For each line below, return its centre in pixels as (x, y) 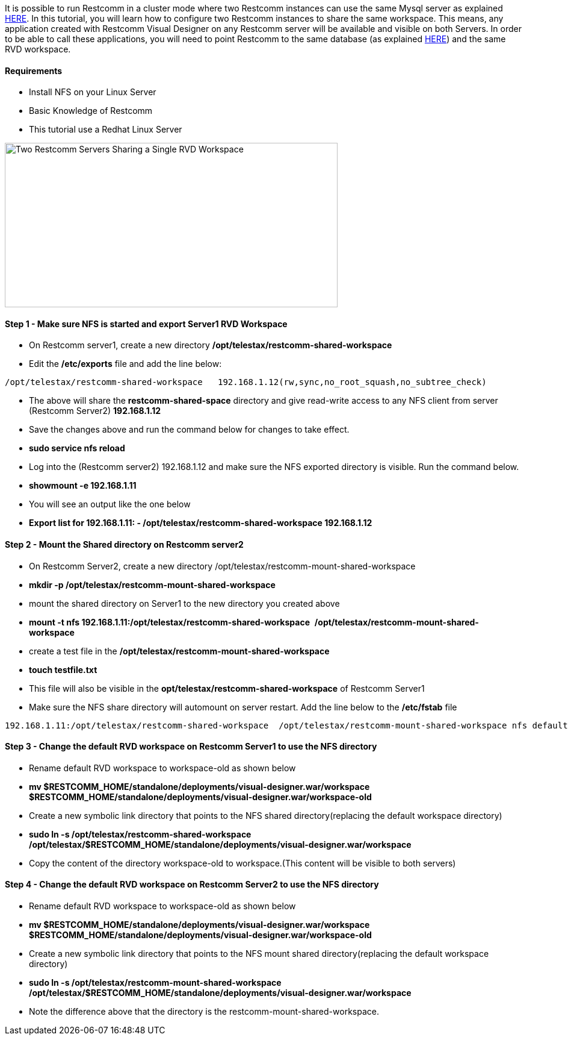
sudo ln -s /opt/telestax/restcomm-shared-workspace (140, 834)
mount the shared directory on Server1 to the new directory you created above (184, 603)
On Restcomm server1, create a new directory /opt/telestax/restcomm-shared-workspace (211, 345)
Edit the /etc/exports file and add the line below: (125, 364)
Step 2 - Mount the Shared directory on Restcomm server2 (124, 545)
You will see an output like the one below (110, 504)
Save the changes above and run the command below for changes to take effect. (189, 430)
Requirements (34, 70)
